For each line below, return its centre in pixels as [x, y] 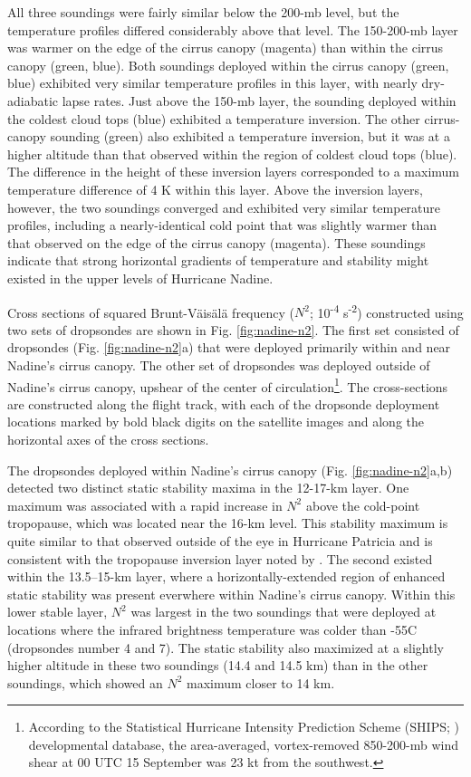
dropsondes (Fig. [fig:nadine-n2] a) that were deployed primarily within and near [229, 347]
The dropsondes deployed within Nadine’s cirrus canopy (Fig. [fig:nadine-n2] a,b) [230, 470]
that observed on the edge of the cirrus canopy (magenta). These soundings [216, 242]
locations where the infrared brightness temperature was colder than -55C [212, 629]
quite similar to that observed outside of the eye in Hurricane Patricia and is [220, 540]
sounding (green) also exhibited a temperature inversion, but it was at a [250, 136]
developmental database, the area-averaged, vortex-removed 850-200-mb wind [244, 744]
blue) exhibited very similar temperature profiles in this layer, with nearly [212, 83]
